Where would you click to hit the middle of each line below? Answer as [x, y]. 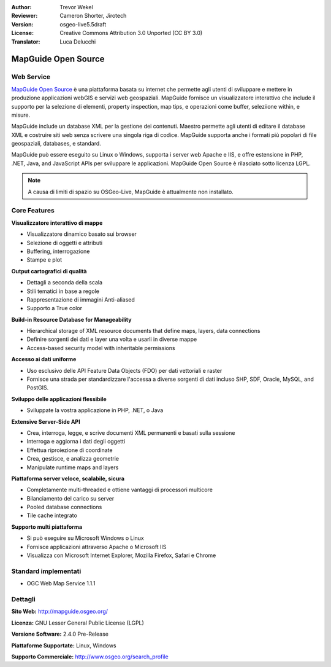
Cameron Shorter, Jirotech [93, 16]
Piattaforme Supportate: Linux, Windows [64, 646]
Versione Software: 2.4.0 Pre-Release [60, 634]
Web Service [31, 77]
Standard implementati [46, 571]
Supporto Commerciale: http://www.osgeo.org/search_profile [90, 657]
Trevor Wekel [76, 7]
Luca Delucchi [78, 41]
